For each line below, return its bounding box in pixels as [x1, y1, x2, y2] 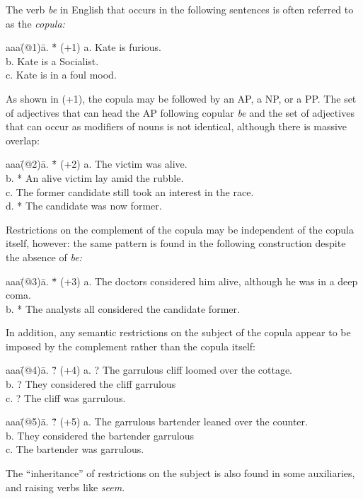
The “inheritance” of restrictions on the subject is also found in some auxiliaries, [6, 466, 355, 481]
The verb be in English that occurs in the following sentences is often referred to [6, 2, 354, 16]
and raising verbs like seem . [6, 479, 125, 494]
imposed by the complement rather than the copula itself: [6, 338, 255, 353]
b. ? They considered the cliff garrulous [6, 377, 176, 391]
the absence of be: [6, 249, 82, 264]
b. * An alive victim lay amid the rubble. [6, 170, 184, 185]
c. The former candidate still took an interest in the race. [6, 184, 254, 199]
